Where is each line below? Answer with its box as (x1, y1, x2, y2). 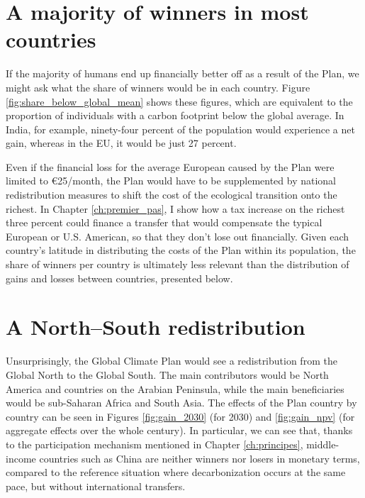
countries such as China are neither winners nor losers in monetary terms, (39, 450, 360, 465)
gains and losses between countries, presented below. (6, 270, 233, 285)
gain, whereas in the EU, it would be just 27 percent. (6, 135, 237, 150)
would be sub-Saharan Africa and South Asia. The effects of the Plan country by (6, 395, 357, 410)
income (6, 450, 36, 465)
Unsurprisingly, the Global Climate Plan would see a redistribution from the (6, 353, 337, 368)
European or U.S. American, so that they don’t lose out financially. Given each (6, 228, 349, 243)
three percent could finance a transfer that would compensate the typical (6, 215, 322, 230)
